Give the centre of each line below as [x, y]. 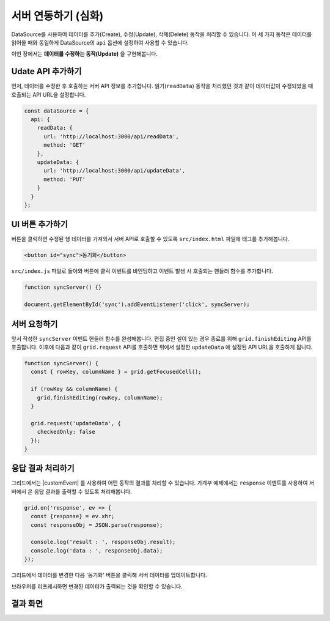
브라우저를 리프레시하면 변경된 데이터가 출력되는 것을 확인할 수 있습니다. [97, 586]
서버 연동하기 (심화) [57, 16]
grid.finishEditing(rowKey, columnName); [100, 397]
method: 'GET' [64, 145]
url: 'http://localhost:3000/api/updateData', [115, 171]
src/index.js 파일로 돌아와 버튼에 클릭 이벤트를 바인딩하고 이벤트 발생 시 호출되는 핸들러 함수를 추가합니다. [142, 271]
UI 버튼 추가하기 [40, 224]
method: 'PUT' [64, 179]
